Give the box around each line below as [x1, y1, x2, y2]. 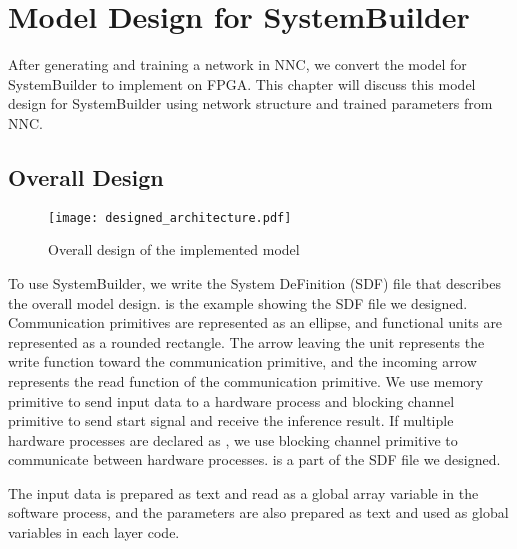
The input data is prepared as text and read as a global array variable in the [8, 482, 479, 503]
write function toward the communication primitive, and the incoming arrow [8, 351, 477, 372]
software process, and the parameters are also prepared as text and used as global [8, 502, 509, 523]
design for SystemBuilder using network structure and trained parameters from [8, 93, 493, 114]
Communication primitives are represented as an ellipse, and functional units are [8, 312, 503, 333]
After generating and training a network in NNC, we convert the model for [8, 54, 467, 75]
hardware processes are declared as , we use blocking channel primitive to [8, 429, 458, 450]
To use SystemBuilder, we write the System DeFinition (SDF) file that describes [8, 272, 502, 293]
